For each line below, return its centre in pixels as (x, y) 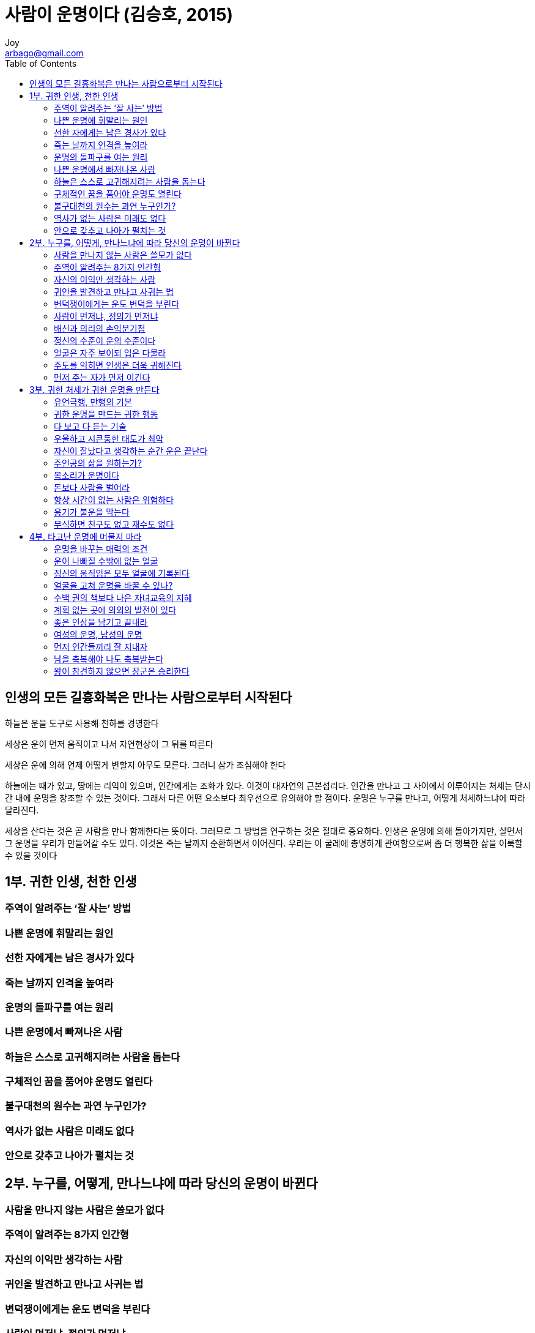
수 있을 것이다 (31, 855)
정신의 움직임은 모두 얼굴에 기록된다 (122, 573)
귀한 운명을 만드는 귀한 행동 (106, 414)
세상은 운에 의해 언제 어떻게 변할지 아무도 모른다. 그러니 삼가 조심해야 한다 (146, 764)
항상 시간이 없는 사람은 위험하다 (114, 499)
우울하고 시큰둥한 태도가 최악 (109, 438)
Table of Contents (41, 63)
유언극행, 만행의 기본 (93, 401)
